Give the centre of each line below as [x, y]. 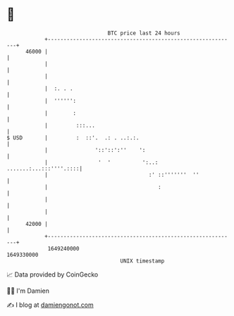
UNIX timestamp [142, 261]
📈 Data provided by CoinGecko [53, 274]
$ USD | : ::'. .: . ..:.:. [73, 138]
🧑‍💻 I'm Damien [28, 291]
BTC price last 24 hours [144, 33]
